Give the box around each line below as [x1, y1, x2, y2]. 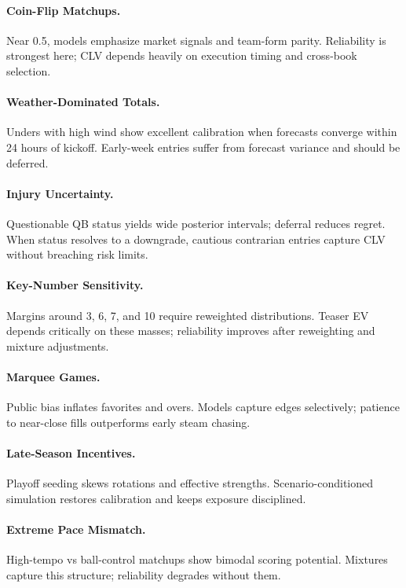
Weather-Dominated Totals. [6, 94, 160, 110]
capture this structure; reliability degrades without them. [6, 566, 281, 582]
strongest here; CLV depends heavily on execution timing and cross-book [6, 47, 357, 64]
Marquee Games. [6, 368, 101, 384]
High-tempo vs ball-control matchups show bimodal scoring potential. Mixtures [6, 551, 388, 568]
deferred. [6, 154, 49, 171]
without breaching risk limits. [6, 246, 148, 263]
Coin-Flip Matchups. [6, 2, 121, 18]
